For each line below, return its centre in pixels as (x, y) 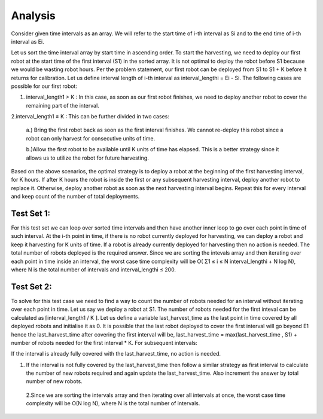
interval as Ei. (28, 41)
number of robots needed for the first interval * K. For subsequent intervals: (104, 342)
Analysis (33, 16)
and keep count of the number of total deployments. (75, 197)
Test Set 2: (31, 287)
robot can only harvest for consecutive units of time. (91, 138)
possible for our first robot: (44, 86)
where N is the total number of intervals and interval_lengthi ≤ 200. (94, 270)
